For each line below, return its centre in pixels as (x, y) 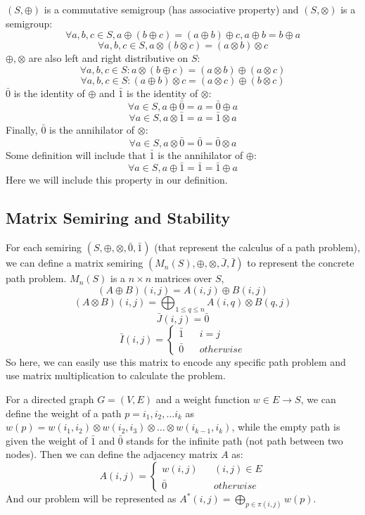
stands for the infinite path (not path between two (235, 440)
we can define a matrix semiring (75, 263)
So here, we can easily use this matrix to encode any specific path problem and (176, 361)
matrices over (183, 278)
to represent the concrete (301, 263)
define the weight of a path (64, 413)
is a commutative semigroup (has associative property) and (171, 9)
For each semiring (44, 247)
